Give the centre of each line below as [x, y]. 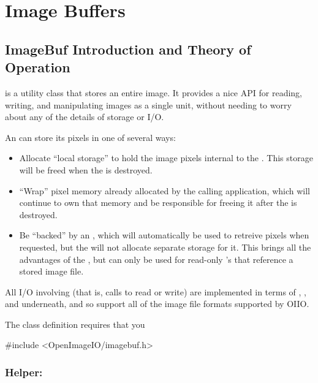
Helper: [24, 372]
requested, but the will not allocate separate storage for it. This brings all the [165, 247]
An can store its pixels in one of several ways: [90, 137]
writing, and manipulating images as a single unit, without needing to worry [148, 104]
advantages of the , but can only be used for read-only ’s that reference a [156, 259]
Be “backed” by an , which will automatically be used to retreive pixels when [164, 235]
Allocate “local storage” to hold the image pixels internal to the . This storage [166, 158]
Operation [38, 67]
